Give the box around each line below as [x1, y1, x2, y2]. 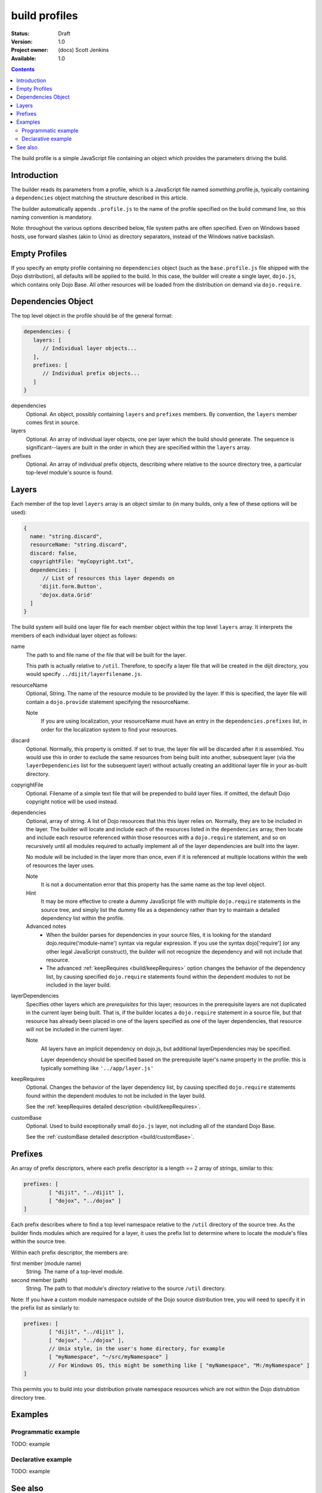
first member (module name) [11, 1259, 82, 1267]
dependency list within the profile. [41, 914, 125, 921]
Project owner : [11, 47, 49, 54]
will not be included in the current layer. [26, 1026, 123, 1033]
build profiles [11, 9, 78, 22]
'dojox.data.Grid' [39, 591, 94, 598]
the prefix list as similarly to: [11, 1304, 80, 1311]
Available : [11, 54, 37, 62]
